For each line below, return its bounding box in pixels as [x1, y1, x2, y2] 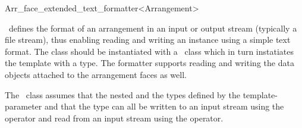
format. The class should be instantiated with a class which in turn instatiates [5, 45, 294, 57]
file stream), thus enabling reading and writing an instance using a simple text [5, 33, 291, 46]
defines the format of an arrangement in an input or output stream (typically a [8, 21, 297, 34]
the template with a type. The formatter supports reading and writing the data [5, 57, 294, 69]
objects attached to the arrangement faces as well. [5, 68, 187, 80]
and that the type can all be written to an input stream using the [44, 100, 284, 113]
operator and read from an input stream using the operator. [5, 111, 224, 124]
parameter [5, 100, 42, 113]
